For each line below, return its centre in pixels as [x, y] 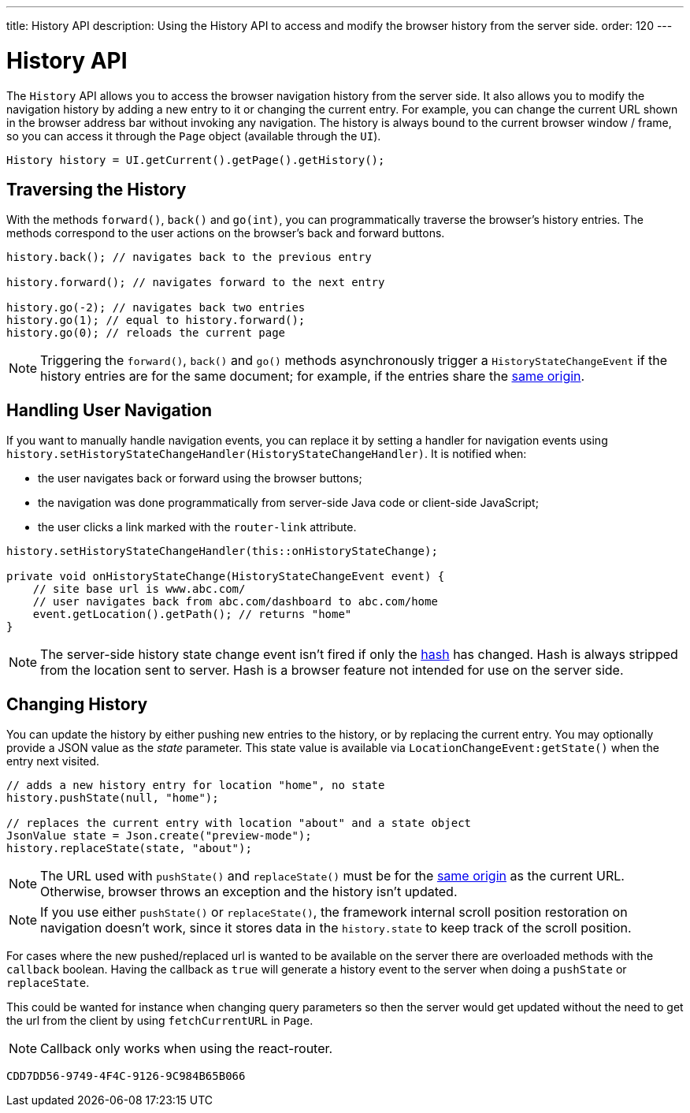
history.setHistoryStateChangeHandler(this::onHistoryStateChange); [222, 551]
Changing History [77, 704]
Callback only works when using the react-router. [187, 1049]
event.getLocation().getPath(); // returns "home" [192, 614]
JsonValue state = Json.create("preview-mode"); [159, 836]
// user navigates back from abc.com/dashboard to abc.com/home [235, 602]
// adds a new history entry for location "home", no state [196, 785]
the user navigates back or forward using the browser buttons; [200, 478]
